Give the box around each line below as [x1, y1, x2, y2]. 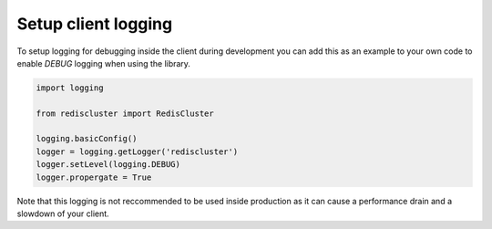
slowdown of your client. [16, 208, 109, 219]
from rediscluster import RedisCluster [36, 108, 214, 119]
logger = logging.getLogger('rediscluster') [36, 146, 239, 157]
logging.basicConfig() [36, 133, 138, 144]
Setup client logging [16, 14, 173, 34]
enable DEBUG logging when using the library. [16, 57, 191, 68]
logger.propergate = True [36, 172, 152, 182]
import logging [36, 82, 104, 93]
